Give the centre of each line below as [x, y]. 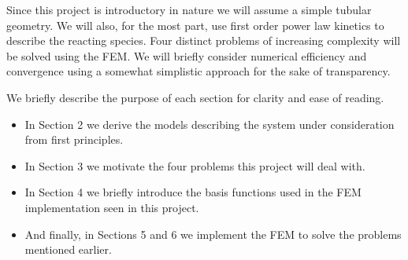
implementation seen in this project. [112, 207]
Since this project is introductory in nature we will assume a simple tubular [189, 9]
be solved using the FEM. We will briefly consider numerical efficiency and [187, 55]
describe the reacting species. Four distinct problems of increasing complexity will [204, 40]
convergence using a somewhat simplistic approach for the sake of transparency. [198, 71]
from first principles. [74, 139]
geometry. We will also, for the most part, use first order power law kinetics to [195, 25]
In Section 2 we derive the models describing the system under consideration [210, 124]
